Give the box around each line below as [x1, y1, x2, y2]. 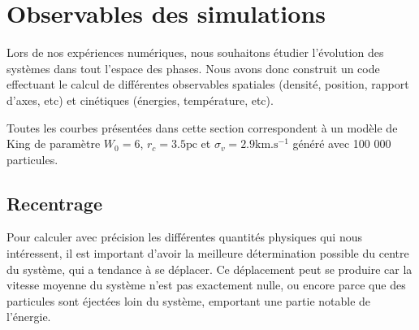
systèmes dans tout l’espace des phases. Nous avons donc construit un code [6, 59, 380, 76]
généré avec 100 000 [292, 135, 391, 152]
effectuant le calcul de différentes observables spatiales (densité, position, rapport [6, 76, 409, 93]
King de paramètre [6, 135, 101, 152]
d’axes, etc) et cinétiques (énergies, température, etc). [6, 91, 274, 108]
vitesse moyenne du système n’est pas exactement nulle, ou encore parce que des [6, 276, 406, 293]
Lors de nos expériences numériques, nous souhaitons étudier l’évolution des [6, 44, 384, 61]
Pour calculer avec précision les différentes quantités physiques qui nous [6, 228, 362, 245]
